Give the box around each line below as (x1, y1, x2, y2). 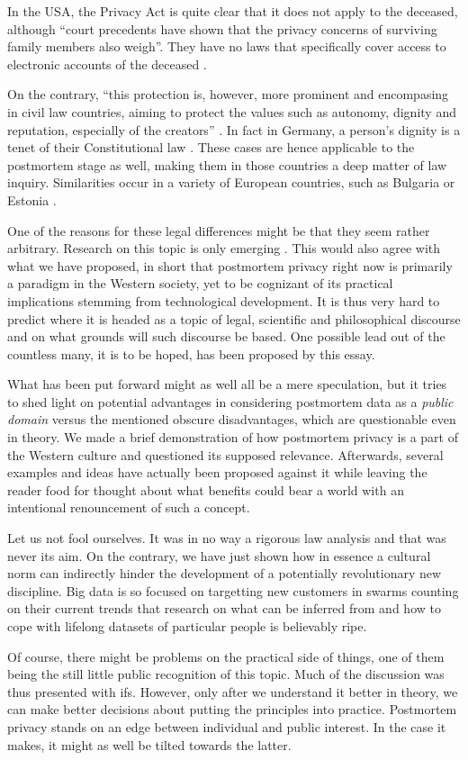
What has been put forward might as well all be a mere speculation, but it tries (7, 375, 447, 394)
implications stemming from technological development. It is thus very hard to (7, 291, 440, 310)
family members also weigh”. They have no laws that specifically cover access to (7, 37, 446, 56)
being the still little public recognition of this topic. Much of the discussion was (7, 665, 445, 683)
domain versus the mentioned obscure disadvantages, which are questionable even (7, 410, 456, 429)
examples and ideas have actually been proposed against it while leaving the (7, 463, 427, 482)
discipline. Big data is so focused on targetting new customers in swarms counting (7, 581, 459, 600)
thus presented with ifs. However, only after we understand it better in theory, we (7, 682, 458, 701)
